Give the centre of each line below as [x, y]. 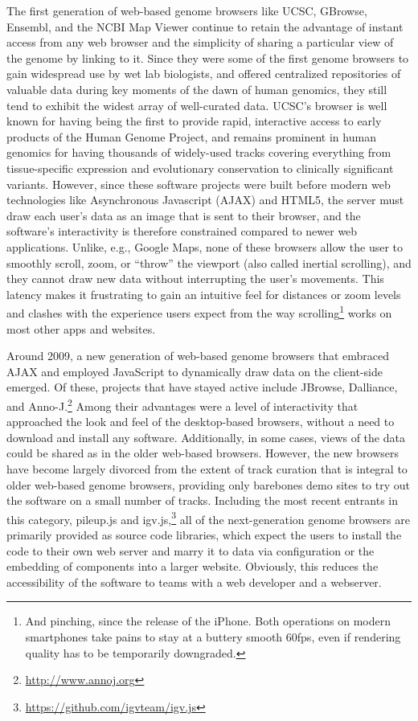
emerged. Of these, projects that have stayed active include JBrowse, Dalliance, [202, 387]
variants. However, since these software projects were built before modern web [199, 184]
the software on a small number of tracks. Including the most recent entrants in [203, 500]
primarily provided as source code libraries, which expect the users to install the [204, 534]
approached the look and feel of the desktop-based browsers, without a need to [201, 422]
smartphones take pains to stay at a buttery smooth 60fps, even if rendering [213, 636]
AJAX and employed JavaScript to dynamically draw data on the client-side [195, 371]
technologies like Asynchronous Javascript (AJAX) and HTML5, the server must [205, 200]
